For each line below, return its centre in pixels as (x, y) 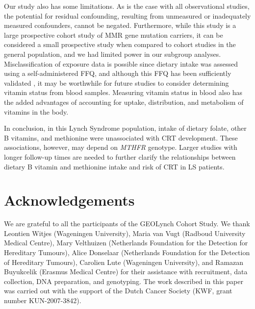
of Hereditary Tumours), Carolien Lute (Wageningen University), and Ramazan (124, 262)
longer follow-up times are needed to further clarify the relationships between (120, 156)
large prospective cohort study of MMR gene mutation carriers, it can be (114, 35)
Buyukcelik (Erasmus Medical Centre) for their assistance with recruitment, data (126, 272)
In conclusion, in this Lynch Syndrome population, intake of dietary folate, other (125, 128)
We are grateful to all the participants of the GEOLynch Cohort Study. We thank (127, 224)
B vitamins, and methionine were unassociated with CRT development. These (121, 137)
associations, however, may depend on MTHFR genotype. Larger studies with (121, 147)
